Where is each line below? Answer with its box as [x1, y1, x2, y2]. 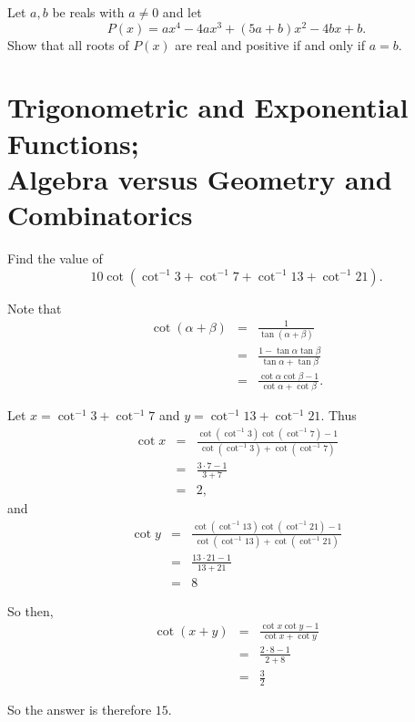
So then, [7, 601, 54, 620]
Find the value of [7, 248, 103, 267]
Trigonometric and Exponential [7, 88, 409, 126]
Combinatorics [7, 196, 193, 233]
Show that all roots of [7, 35, 129, 54]
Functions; [7, 124, 139, 161]
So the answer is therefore [7, 700, 152, 719]
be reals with [52, 3, 125, 21]
